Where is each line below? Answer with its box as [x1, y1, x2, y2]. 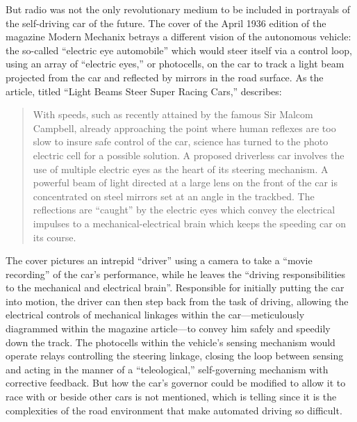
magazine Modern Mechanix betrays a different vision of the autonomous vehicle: [6, 29, 351, 44]
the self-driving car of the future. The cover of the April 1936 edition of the [6, 15, 326, 30]
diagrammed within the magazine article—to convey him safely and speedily [6, 321, 331, 336]
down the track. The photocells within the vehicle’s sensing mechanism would [6, 334, 335, 349]
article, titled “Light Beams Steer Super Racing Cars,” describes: [6, 83, 282, 98]
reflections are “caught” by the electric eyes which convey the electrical [33, 202, 335, 217]
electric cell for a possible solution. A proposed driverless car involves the [33, 147, 344, 162]
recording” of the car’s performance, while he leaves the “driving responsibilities [6, 266, 346, 281]
